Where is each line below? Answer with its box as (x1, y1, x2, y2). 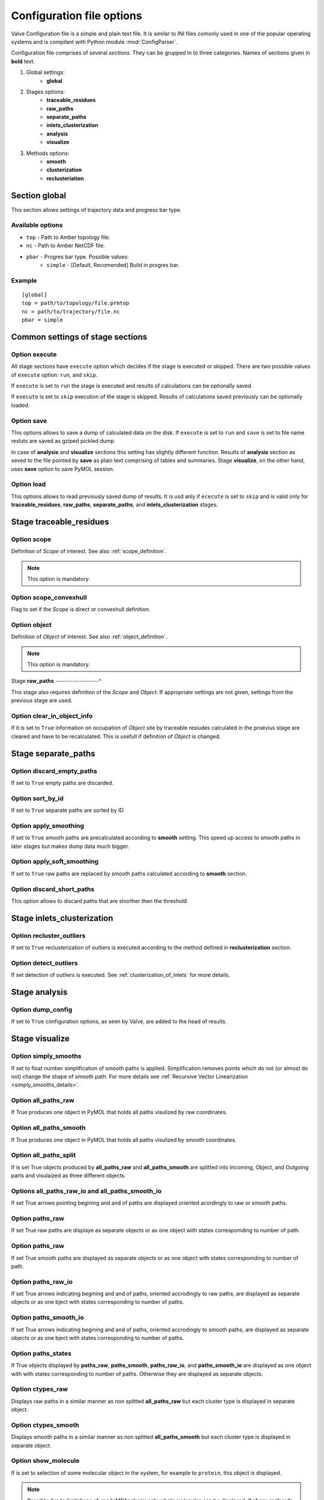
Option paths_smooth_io (11, 1313, 84, 1322)
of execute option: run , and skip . (11, 371, 98, 378)
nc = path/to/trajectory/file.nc (22, 308, 120, 315)
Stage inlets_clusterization (11, 913, 113, 923)
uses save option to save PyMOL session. (11, 465, 115, 472)
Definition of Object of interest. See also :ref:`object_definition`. (11, 633, 167, 640)
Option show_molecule (11, 1457, 80, 1465)
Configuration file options (11, 9, 142, 22)
